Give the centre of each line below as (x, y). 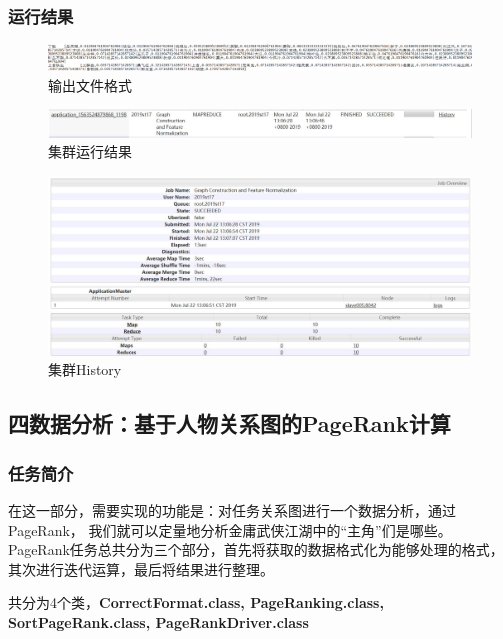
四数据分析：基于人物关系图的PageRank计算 (229, 423)
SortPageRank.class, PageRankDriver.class (158, 621)
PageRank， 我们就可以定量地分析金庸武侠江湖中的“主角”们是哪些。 (230, 529)
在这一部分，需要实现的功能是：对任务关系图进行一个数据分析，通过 (232, 509)
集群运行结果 (90, 151)
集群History (85, 369)
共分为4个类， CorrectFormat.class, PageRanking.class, (196, 602)
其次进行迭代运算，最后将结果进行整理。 (141, 568)
